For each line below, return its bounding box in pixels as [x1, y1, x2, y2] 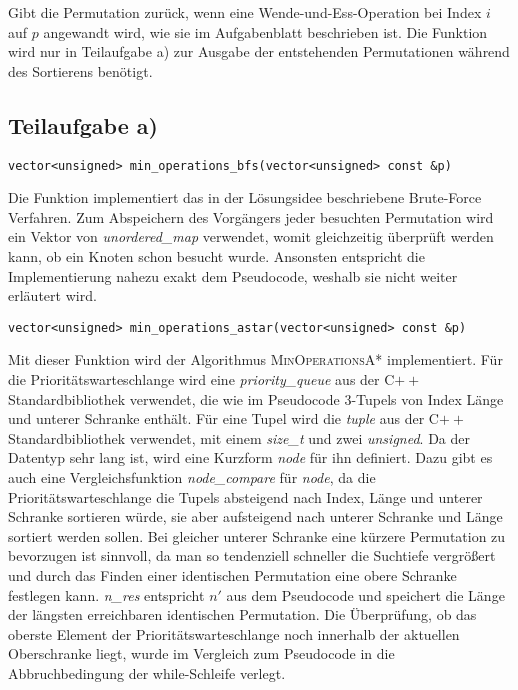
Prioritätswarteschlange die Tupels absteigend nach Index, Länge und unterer [8, 486, 483, 507]
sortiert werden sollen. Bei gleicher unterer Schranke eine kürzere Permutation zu [8, 525, 506, 546]
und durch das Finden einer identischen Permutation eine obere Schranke [8, 564, 457, 585]
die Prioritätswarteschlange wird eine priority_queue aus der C [8, 369, 395, 390]
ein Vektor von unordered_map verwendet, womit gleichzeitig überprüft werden [8, 226, 494, 247]
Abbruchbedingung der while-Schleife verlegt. [8, 662, 286, 683]
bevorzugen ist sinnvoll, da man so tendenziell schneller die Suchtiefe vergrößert [8, 545, 496, 566]
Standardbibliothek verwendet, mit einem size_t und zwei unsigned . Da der [8, 427, 470, 448]
